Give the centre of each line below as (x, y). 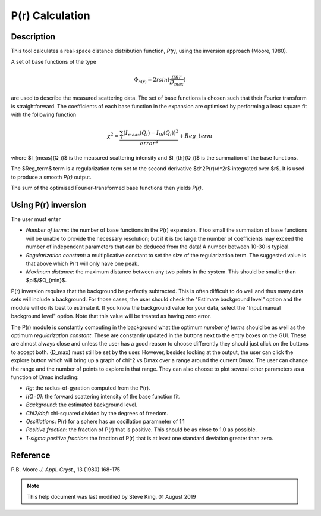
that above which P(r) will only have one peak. (82, 263)
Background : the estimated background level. (82, 405)
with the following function (44, 114)
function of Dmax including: (45, 377)
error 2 (149, 143)
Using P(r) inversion (49, 205)
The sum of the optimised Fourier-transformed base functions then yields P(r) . (107, 188)
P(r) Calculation (51, 15)
